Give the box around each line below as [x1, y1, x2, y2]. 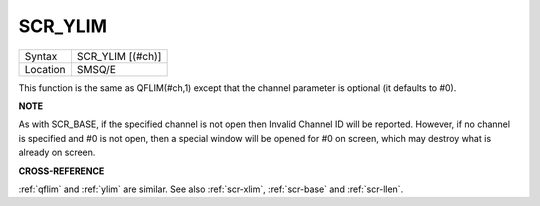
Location [24, 62, 66, 76]
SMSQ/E [76, 62, 117, 76]
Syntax [24, 49, 58, 63]
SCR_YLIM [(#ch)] [76, 49, 162, 63]
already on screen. [18, 146, 96, 159]
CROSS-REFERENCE [18, 165, 105, 177]
